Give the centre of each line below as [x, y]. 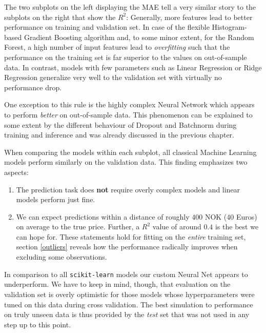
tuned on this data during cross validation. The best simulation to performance [129, 304]
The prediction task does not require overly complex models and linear [128, 189]
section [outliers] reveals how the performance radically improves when [127, 247]
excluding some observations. [62, 257]
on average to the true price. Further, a [78, 227]
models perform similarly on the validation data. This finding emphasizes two [126, 162]
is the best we [237, 227]
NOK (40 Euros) [231, 216]
